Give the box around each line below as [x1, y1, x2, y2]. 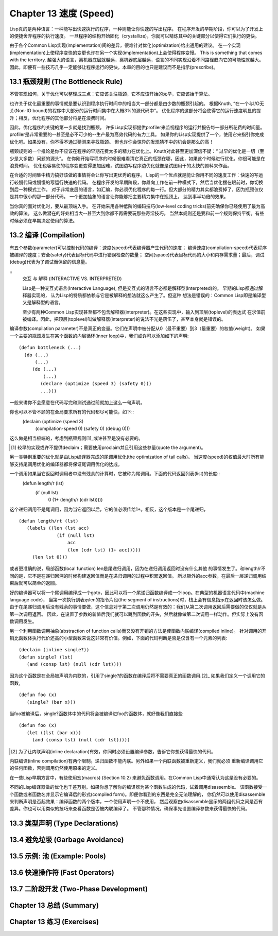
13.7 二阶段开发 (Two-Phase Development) [9, 885, 148, 893]
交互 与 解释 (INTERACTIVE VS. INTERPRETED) [22, 275, 122, 282]
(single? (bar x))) [26, 699, 76, 705]
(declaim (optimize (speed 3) [22, 418, 84, 424]
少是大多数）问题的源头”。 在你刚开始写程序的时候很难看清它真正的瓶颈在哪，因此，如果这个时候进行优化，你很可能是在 [9, 155, 266, 162]
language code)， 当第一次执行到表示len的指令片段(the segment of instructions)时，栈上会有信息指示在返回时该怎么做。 [9, 596, 266, 602]
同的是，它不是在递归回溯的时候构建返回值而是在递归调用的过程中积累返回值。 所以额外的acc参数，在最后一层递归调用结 [9, 573, 267, 579]
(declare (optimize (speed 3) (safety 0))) [40, 381, 152, 387]
